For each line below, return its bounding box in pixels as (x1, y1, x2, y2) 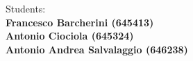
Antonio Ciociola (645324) (6, 28, 134, 43)
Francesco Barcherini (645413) (6, 15, 154, 29)
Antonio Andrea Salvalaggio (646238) (6, 42, 188, 56)
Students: (6, 1, 46, 15)
